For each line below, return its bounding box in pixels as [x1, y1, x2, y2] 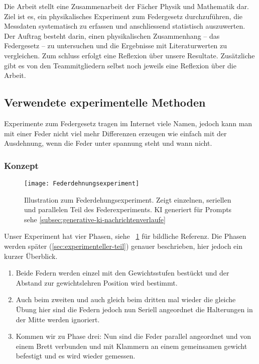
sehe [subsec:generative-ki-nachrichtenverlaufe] [24, 214, 166, 224]
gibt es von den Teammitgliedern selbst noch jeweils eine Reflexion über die [4, 60, 236, 70]
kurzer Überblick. [4, 250, 58, 261]
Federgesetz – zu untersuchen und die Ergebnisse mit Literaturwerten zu [4, 40, 227, 51]
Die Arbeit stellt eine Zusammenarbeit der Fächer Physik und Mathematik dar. [4, 1, 249, 11]
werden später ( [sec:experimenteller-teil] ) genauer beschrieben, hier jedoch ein [4, 240, 242, 251]
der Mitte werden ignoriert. [16, 314, 100, 324]
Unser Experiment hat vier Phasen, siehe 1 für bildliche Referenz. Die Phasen [4, 231, 246, 241]
